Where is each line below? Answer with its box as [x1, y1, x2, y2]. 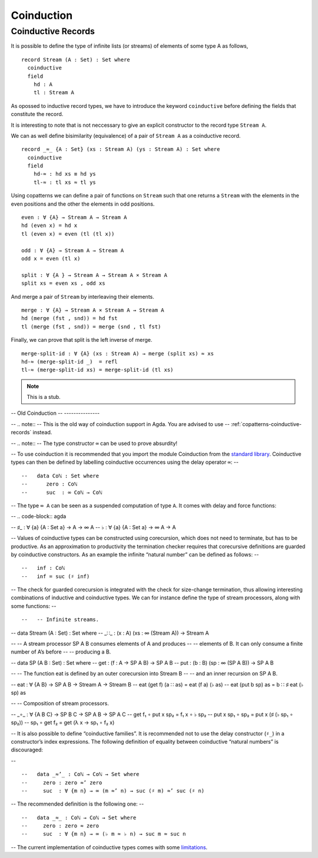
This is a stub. [26, 394, 61, 401]
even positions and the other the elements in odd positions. [11, 200, 155, 207]
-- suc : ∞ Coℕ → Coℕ [21, 489, 102, 496]
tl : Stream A [33, 89, 75, 96]
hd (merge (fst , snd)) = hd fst [21, 315, 118, 322]
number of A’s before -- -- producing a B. [11, 648, 111, 655]
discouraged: [11, 746, 44, 754]
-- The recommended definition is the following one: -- [11, 800, 144, 807]
